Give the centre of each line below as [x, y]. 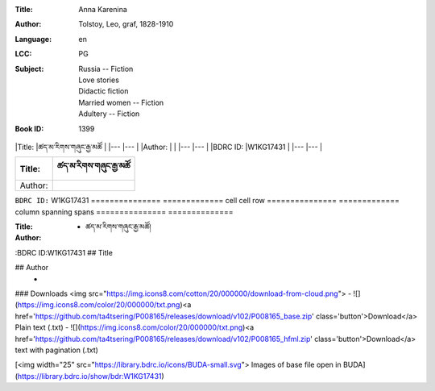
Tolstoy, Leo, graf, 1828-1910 [126, 24]
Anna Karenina [103, 9]
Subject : [29, 69]
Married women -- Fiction [121, 102]
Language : [33, 39]
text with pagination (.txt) [56, 350]
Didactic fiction [104, 91]
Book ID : [29, 128]
